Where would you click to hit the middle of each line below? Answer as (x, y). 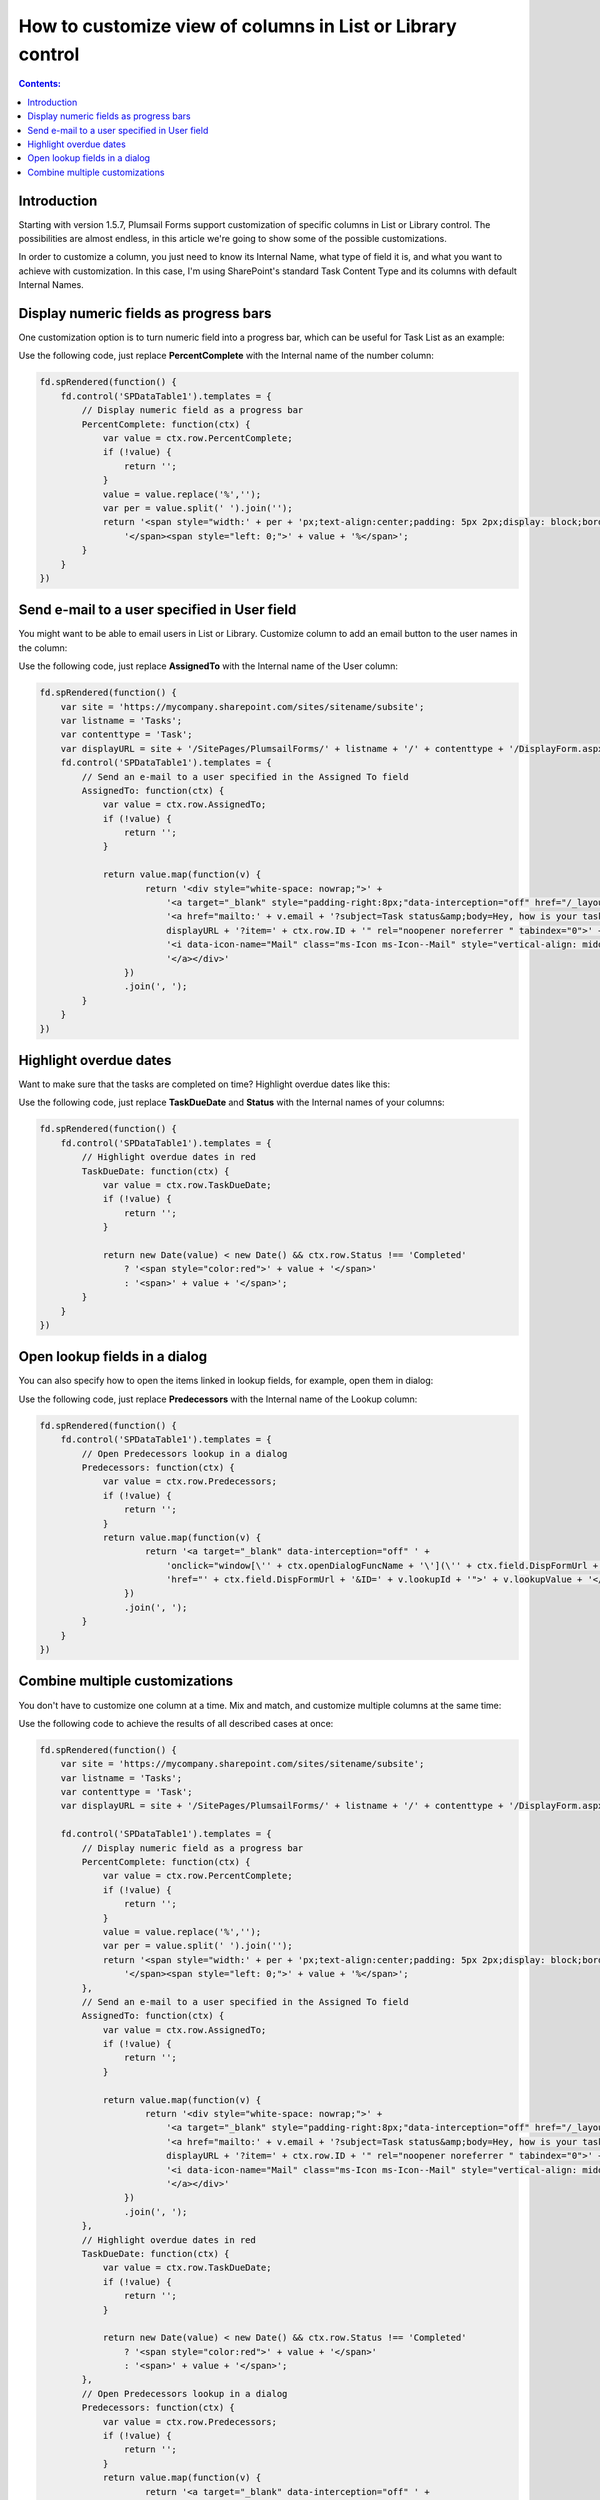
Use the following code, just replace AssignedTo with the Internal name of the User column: (208, 666)
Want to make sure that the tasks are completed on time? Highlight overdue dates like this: (204, 1084)
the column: (43, 647)
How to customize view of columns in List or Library (237, 26)
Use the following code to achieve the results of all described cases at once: (176, 1723)
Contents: (40, 84)
